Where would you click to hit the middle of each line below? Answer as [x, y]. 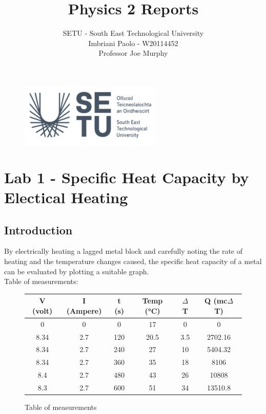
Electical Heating [66, 197]
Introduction [38, 230]
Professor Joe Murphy [133, 53]
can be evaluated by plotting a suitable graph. [77, 271]
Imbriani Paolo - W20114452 [133, 43]
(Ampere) [84, 310]
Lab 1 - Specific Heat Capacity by [127, 177]
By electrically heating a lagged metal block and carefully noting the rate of [124, 251]
